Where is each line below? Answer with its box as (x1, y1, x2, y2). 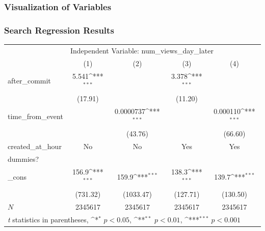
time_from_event (8, 110, 63, 121)
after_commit (8, 75, 51, 86)
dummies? (8, 153, 39, 164)
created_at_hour (8, 141, 62, 152)
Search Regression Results (4, 23, 114, 36)
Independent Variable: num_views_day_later (70, 45, 214, 55)
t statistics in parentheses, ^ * (8, 214, 99, 224)
